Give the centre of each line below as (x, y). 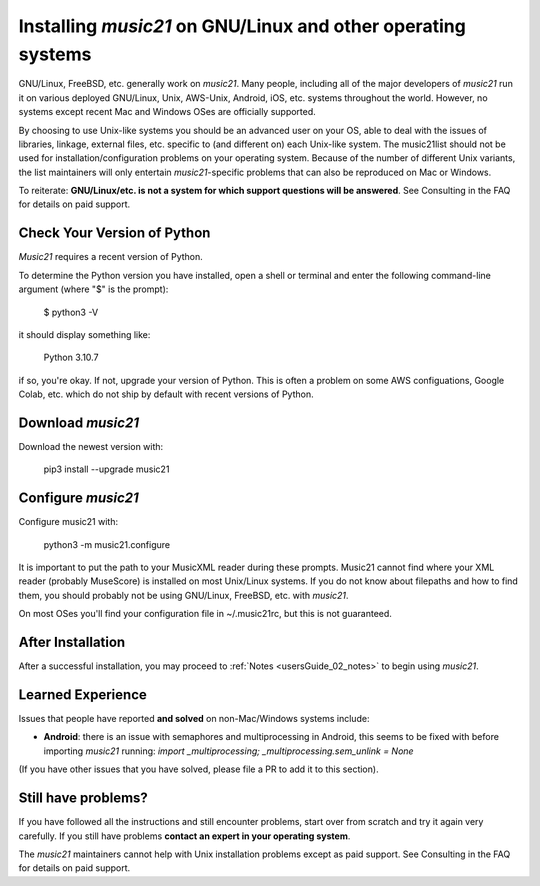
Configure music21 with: (68, 522)
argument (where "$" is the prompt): (93, 289)
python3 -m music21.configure (107, 544)
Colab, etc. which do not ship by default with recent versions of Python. (166, 394)
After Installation (72, 642)
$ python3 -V (71, 312)
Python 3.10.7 (71, 357)
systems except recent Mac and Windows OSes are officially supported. (167, 112)
